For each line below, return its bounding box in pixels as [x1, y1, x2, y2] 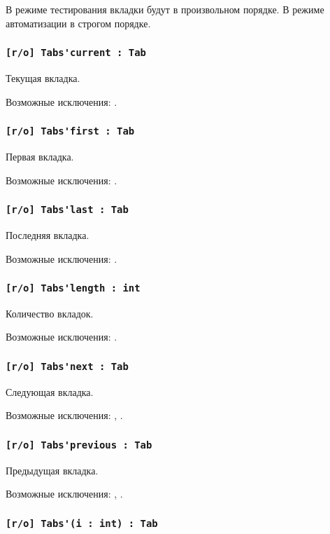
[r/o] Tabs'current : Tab [6, 47, 146, 59]
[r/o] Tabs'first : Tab [6, 125, 135, 137]
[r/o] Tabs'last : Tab [6, 204, 129, 216]
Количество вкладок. [6, 306, 94, 320]
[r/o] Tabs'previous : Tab [6, 439, 152, 451]
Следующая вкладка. [6, 384, 94, 399]
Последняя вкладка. [6, 227, 89, 242]
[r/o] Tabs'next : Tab [6, 360, 129, 372]
